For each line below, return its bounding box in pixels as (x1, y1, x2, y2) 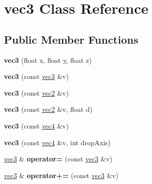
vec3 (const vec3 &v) (4, 71, 69, 81)
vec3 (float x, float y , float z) (4, 54, 92, 65)
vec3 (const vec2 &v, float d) (4, 104, 93, 114)
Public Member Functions (4, 31, 138, 47)
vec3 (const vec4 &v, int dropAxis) (4, 137, 111, 147)
